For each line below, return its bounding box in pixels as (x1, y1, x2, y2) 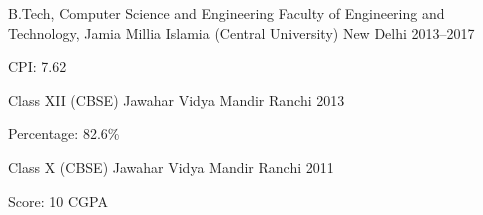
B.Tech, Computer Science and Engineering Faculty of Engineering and (8, 3, 445, 23)
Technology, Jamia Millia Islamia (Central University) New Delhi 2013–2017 (8, 22, 475, 43)
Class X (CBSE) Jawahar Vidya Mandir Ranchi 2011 (8, 156, 334, 177)
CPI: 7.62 (8, 56, 67, 77)
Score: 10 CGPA (8, 190, 108, 211)
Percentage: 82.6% (8, 123, 120, 144)
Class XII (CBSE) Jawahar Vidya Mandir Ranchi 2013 (8, 89, 345, 110)
